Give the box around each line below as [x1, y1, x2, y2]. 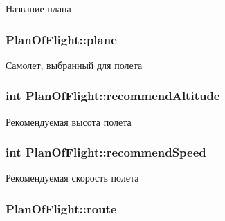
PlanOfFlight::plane [6, 30, 117, 48]
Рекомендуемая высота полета [6, 114, 132, 128]
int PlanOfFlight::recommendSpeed [6, 144, 206, 161]
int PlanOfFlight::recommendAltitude [6, 87, 220, 104]
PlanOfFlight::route [6, 200, 117, 217]
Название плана [6, 1, 71, 15]
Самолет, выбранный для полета [6, 57, 143, 72]
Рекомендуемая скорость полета [6, 171, 139, 185]
